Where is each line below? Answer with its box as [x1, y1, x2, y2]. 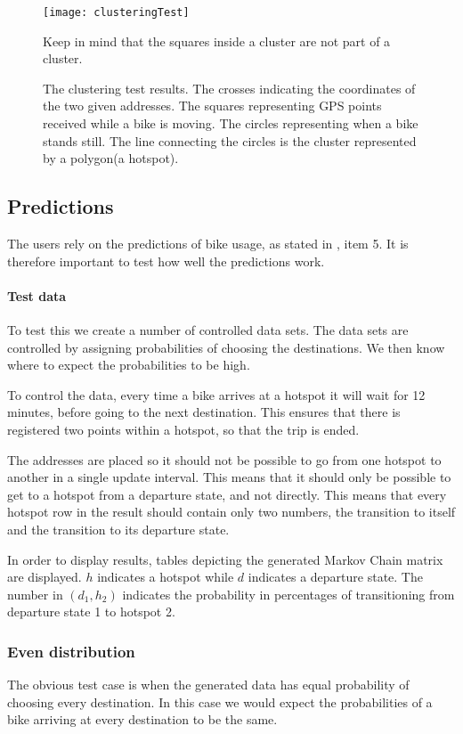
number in [7, 584, 63, 603]
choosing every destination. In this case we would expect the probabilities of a [7, 692, 433, 711]
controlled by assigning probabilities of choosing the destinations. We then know [7, 338, 445, 356]
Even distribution [7, 640, 135, 662]
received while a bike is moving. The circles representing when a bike [43, 114, 418, 133]
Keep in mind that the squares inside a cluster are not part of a [43, 31, 391, 50]
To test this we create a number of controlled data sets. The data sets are [7, 321, 409, 338]
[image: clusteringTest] [43, 6, 190, 19]
